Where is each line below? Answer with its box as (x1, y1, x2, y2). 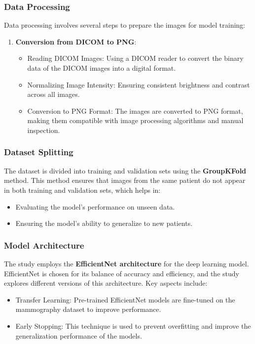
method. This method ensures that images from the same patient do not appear (4, 175, 246, 185)
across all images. (27, 89, 80, 99)
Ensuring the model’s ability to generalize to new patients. (15, 218, 193, 228)
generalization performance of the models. (15, 330, 142, 341)
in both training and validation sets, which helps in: (4, 184, 161, 195)
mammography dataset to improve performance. (15, 304, 161, 314)
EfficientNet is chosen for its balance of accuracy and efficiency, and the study (4, 268, 239, 278)
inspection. (27, 125, 60, 135)
